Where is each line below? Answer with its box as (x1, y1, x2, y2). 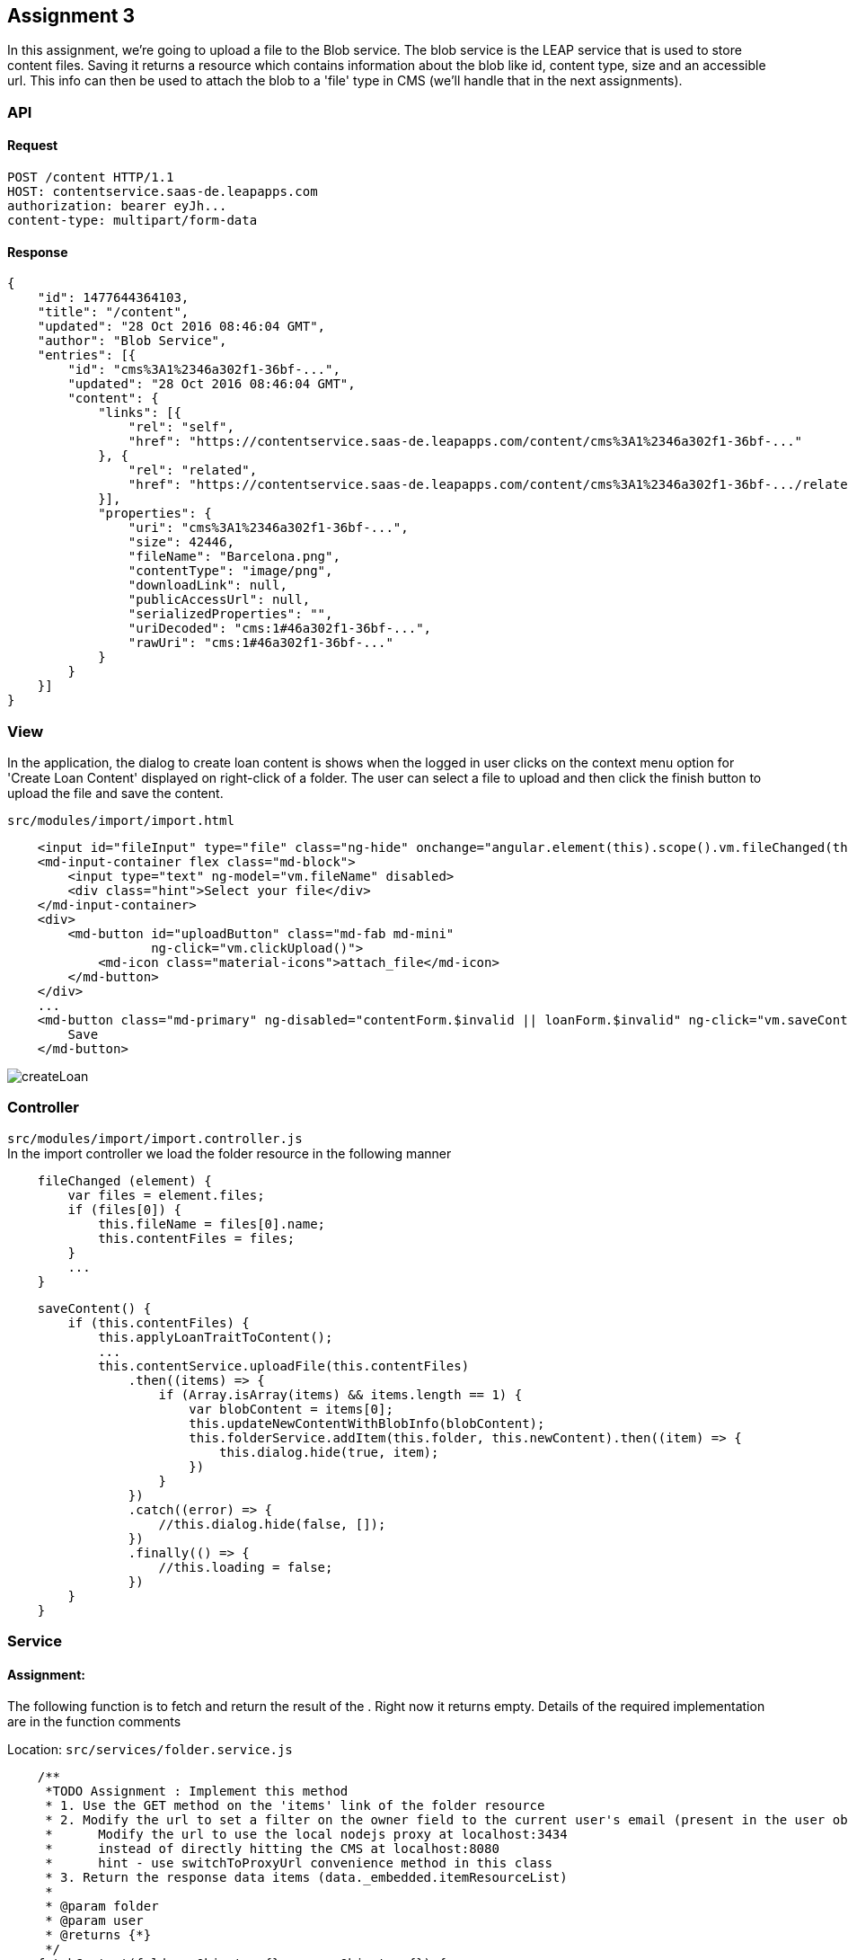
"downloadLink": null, (128, 578, 287, 593)
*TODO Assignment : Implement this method (45, 1784, 349, 1799)
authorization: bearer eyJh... (7, 199, 227, 214)
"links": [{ (98, 405, 181, 421)
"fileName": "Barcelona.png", (128, 549, 340, 564)
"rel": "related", (128, 463, 258, 478)
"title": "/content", (37, 305, 190, 320)
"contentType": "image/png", (128, 563, 333, 579)
